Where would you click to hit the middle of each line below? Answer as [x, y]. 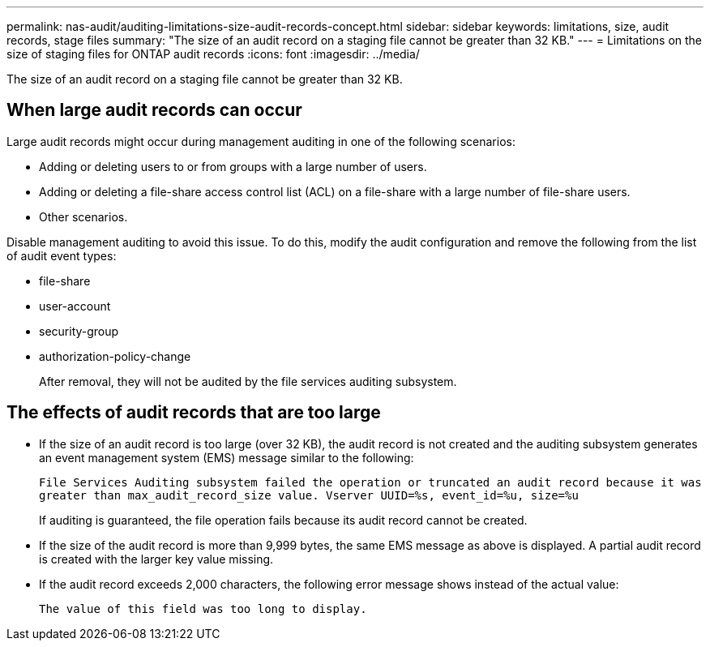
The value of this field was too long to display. [203, 608]
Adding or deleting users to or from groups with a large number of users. [233, 166]
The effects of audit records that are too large [194, 413]
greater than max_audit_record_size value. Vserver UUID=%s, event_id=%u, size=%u [309, 495]
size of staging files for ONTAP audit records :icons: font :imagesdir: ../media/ [213, 54]
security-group [79, 331]
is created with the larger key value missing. [156, 559]
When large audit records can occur [154, 110]
